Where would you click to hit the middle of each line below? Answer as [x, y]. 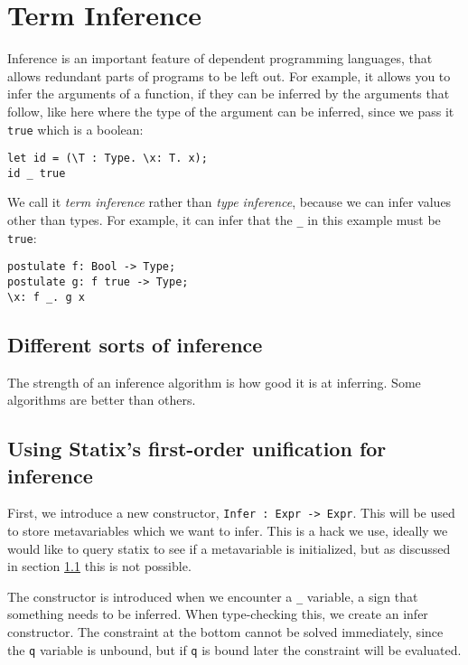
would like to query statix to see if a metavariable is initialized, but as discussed [229, 548]
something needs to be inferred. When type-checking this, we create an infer [218, 614]
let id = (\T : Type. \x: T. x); [108, 159]
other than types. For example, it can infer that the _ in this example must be [224, 220]
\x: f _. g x [46, 297]
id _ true [37, 173]
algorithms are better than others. [102, 400]
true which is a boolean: [75, 129]
